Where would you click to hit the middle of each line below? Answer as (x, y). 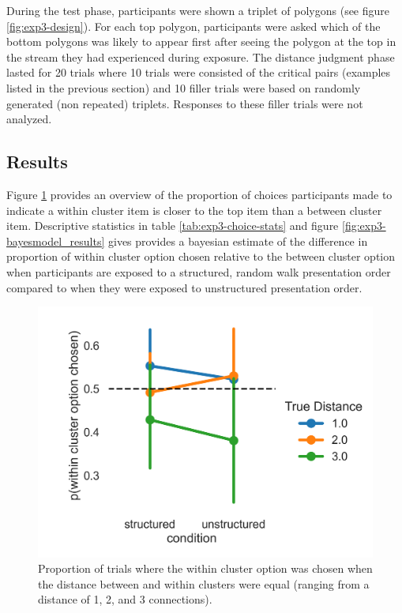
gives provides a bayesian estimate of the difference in (238, 241)
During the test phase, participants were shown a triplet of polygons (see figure (198, 10)
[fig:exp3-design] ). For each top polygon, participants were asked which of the (193, 26)
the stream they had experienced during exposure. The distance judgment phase (201, 56)
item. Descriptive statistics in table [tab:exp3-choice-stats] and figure (173, 226)
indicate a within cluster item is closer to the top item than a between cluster (194, 210)
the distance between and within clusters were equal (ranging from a (204, 583)
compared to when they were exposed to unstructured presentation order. (184, 287)
